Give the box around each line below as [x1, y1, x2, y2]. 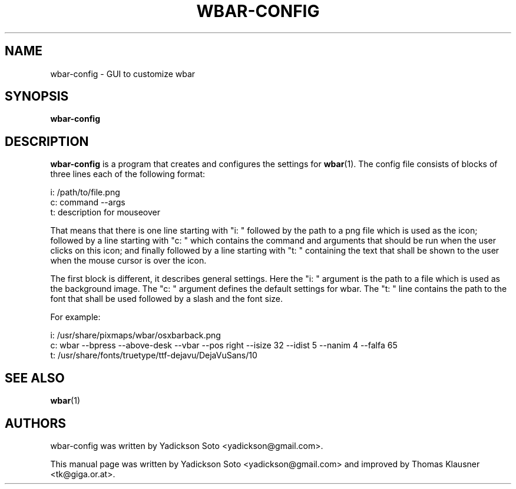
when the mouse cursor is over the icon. [50, 255, 207, 266]
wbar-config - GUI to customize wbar [50, 68, 196, 79]
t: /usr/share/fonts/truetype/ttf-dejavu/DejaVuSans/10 [50, 350, 257, 361]
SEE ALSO [5, 370, 65, 385]
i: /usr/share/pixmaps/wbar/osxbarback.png [50, 330, 221, 341]
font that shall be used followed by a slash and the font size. [50, 294, 283, 304]
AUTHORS [5, 415, 67, 431]
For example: [50, 312, 101, 322]
